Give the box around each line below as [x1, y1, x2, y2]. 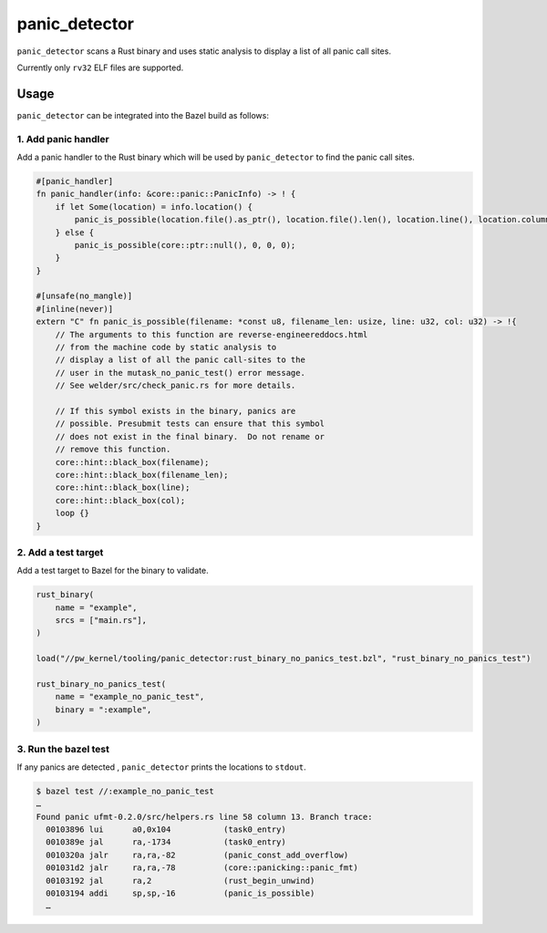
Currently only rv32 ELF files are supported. [16, 62, 184, 73]
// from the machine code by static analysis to [55, 342, 277, 353]
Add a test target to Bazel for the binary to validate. [16, 565, 209, 576]
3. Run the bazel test [16, 742, 109, 755]
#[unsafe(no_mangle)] [36, 291, 133, 301]
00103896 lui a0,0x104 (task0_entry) [46, 824, 286, 835]
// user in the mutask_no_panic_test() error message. [55, 368, 305, 378]
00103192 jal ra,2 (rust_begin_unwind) [46, 876, 315, 886]
